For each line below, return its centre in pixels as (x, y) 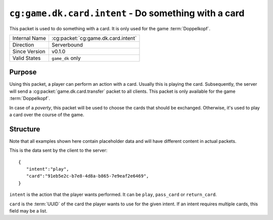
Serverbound (67, 44)
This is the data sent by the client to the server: (58, 150)
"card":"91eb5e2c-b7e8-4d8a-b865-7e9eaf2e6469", (87, 176)
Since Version (29, 51)
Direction (23, 44)
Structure (25, 129)
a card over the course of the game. (47, 115)
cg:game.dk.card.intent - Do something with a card (127, 13)
